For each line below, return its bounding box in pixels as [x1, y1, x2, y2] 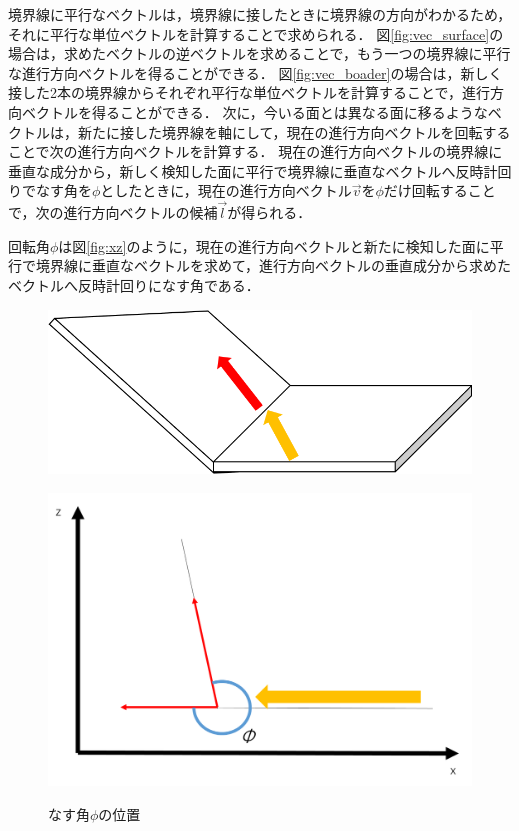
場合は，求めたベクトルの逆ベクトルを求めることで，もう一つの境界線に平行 [8, 43, 511, 64]
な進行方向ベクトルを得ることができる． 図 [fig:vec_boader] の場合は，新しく [8, 62, 503, 83]
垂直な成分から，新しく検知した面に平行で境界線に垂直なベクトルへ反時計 [8, 160, 498, 181]
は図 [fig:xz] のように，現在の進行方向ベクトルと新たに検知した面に [58, 235, 490, 256]
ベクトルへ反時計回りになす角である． [8, 274, 260, 295]
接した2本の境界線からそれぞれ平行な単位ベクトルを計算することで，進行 [8, 82, 491, 103]
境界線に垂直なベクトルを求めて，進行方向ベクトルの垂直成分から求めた [35, 255, 512, 276]
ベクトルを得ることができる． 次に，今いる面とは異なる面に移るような [21, 101, 488, 122]
